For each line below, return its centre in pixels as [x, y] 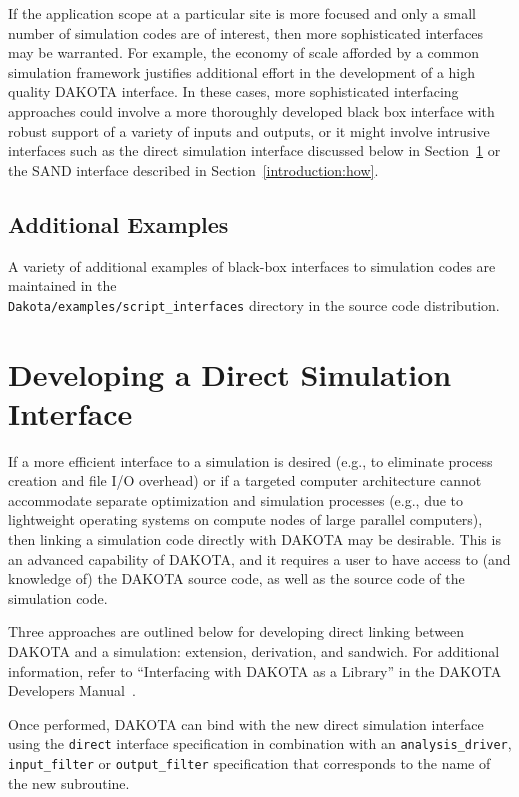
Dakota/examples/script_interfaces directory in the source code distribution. [254, 304]
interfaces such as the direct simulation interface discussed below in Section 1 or [254, 150]
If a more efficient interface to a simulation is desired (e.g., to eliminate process [250, 460]
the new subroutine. [69, 782]
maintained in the [62, 285]
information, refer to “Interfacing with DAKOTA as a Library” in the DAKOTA [255, 670]
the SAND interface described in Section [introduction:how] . [193, 169]
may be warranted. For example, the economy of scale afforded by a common [243, 52]
